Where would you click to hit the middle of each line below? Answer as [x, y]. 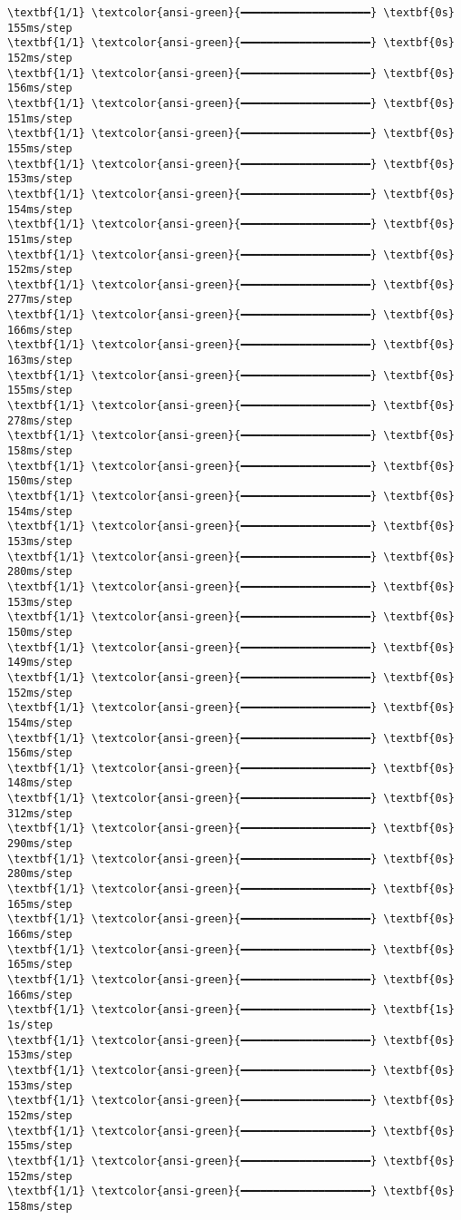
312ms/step [40, 813]
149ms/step [40, 663]
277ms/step [40, 300]
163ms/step [40, 361]
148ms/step [40, 783]
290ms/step [40, 844]
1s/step [30, 1025]
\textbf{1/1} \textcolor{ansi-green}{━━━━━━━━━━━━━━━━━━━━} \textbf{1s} [231, 1010]
